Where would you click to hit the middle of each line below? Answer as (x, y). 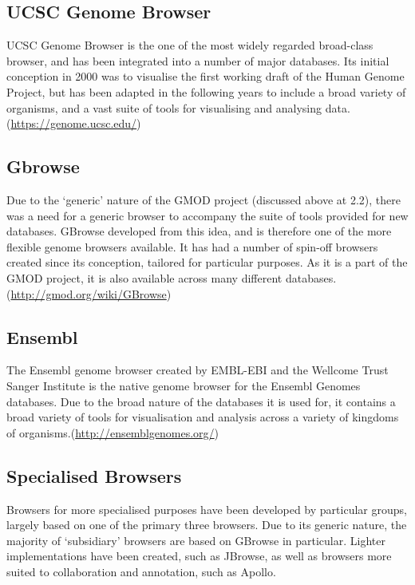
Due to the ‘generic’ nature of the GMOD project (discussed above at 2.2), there (204, 199)
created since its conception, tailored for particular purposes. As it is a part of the (207, 262)
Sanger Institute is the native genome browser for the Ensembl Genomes (184, 385)
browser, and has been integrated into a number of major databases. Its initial (198, 60)
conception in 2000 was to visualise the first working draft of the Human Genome (206, 76)
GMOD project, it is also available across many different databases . (172, 277)
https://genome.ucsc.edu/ (74, 123)
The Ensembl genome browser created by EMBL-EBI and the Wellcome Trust (198, 370)
